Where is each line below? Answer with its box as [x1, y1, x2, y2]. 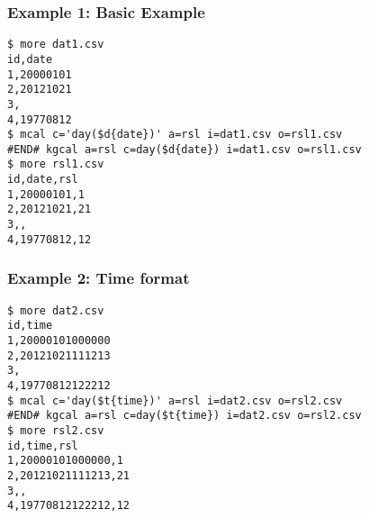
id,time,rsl [7, 439, 78, 452]
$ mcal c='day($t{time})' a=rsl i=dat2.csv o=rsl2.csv [7, 394, 343, 407]
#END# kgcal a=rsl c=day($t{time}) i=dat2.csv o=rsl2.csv [7, 409, 362, 423]
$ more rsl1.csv [7, 158, 104, 171]
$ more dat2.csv [7, 304, 104, 317]
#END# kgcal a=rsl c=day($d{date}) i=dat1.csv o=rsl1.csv [7, 142, 362, 156]
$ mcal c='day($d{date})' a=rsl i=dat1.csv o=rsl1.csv [7, 128, 343, 141]
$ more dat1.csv [7, 38, 104, 51]
